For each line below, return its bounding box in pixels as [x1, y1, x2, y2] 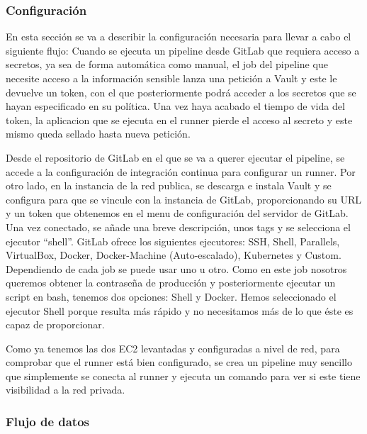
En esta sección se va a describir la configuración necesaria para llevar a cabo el [6, 29, 351, 44]
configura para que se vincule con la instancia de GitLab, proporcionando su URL [6, 191, 361, 206]
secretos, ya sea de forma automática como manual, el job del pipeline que [6, 57, 328, 72]
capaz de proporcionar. [6, 317, 105, 332]
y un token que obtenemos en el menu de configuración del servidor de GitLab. [6, 206, 349, 221]
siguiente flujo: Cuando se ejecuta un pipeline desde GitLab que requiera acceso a [6, 43, 360, 57]
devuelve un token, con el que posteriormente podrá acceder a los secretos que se [6, 84, 356, 99]
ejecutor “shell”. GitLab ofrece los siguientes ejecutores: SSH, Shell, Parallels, [6, 233, 340, 248]
